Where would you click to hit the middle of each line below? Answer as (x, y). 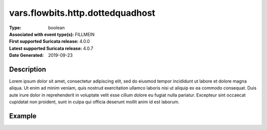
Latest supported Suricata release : (46, 48)
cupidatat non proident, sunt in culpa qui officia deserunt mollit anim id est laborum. (94, 102)
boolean (57, 28)
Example (23, 116)
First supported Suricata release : (44, 42)
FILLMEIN (85, 34)
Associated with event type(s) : (42, 34)
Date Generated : (26, 55)
